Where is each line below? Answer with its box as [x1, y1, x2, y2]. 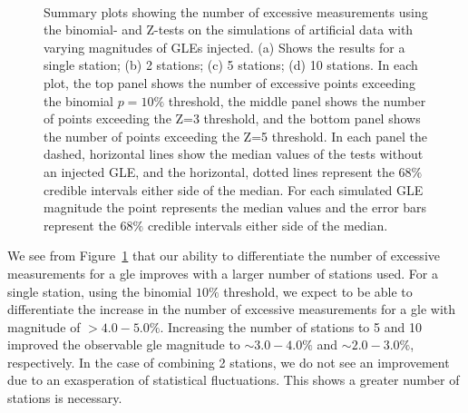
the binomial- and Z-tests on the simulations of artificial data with [44, 20, 414, 39]
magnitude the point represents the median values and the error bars [44, 198, 427, 217]
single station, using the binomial [7, 281, 192, 300]
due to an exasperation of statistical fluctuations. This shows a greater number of [7, 370, 460, 389]
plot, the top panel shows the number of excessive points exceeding [44, 73, 415, 92]
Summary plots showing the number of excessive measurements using [44, 2, 428, 21]
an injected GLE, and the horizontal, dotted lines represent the [44, 162, 395, 181]
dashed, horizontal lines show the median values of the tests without [44, 144, 424, 163]
